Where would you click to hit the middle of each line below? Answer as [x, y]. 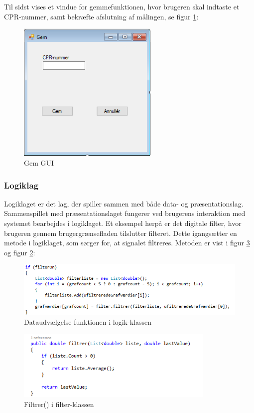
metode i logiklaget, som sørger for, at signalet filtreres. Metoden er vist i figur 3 [127, 243]
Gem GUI [39, 163]
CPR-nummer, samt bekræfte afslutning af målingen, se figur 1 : [101, 16]
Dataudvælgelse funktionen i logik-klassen [88, 321]
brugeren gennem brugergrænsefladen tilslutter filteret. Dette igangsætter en [121, 233]
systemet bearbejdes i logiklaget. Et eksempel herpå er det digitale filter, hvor [123, 223]
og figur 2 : [20, 252]
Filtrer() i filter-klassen [59, 404]
